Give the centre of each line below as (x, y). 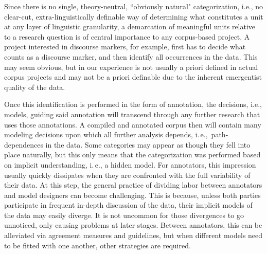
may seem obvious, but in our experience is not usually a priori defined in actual (131, 67)
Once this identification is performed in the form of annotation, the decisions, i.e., (133, 104)
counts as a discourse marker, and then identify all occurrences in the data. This (131, 56)
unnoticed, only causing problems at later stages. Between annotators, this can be (133, 225)
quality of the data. (35, 87)
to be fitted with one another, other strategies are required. (97, 245)
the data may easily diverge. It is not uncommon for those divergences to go (124, 215)
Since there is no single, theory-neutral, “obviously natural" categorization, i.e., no (134, 6)
